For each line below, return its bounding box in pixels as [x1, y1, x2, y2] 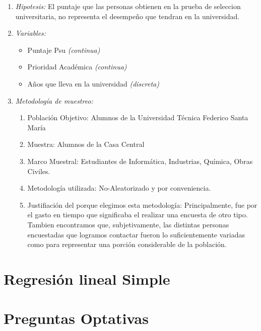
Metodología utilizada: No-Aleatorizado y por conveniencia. [27, 183, 211, 193]
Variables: [15, 28, 46, 38]
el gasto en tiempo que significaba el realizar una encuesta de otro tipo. [27, 209, 248, 220]
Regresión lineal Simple [4, 268, 170, 289]
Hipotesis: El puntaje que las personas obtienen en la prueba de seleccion [15, 1, 241, 11]
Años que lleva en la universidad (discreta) [27, 78, 159, 89]
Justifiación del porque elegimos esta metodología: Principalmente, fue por [27, 199, 257, 210]
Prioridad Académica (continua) [27, 61, 127, 72]
